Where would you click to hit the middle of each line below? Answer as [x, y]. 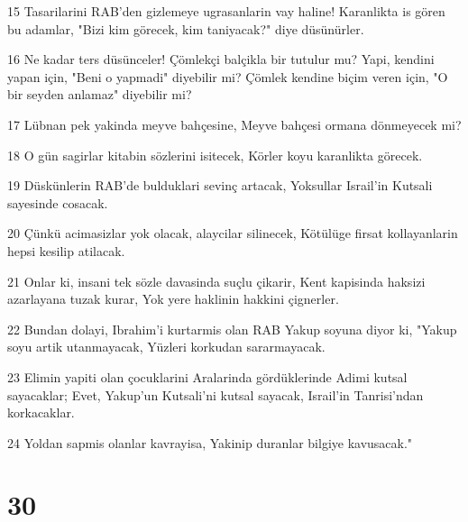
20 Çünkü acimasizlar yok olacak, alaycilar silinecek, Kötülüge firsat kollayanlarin [233, 233]
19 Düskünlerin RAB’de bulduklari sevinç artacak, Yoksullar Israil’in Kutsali [220, 185]
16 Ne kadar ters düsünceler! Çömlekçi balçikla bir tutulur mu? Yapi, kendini [221, 59]
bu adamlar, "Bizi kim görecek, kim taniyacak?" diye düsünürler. [186, 28]
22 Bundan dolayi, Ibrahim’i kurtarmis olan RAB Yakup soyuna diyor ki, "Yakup [232, 329]
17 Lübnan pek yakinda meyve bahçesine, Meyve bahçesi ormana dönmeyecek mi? [234, 124]
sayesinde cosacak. [58, 202]
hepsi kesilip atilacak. [66, 250]
